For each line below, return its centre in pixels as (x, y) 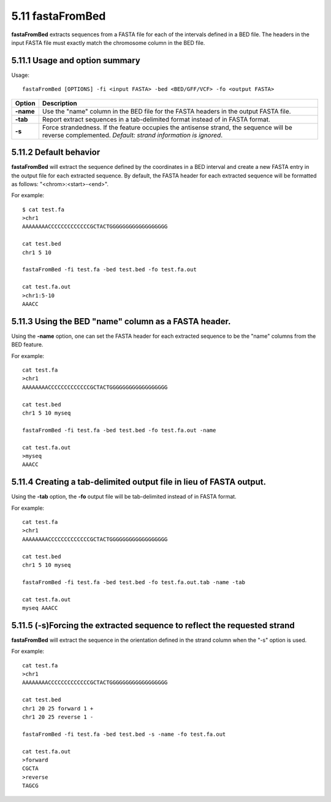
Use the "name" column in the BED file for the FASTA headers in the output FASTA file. (166, 111)
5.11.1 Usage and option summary (76, 60)
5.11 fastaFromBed (59, 16)
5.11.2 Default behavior (56, 153)
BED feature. (27, 345)
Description (60, 103)
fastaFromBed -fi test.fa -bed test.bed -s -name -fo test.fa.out (124, 734)
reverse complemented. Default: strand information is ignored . (132, 135)
